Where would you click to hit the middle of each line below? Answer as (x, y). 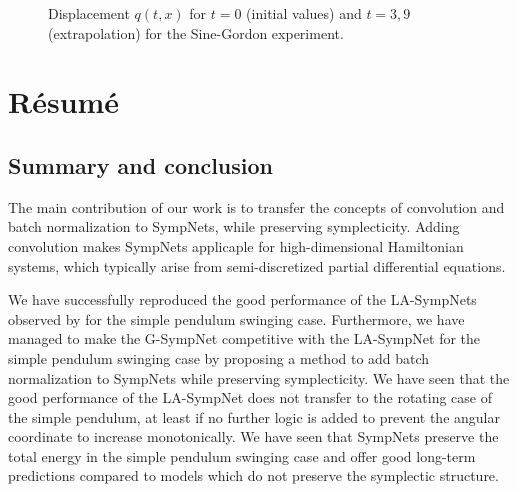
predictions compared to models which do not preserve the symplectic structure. (253, 475)
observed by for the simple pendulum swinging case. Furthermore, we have (236, 318)
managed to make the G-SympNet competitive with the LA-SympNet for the (244, 338)
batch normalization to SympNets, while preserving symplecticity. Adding (234, 226)
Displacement (89, 13)
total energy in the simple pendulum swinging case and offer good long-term (242, 455)
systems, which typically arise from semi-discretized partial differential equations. (257, 265)
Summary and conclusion (140, 164)
